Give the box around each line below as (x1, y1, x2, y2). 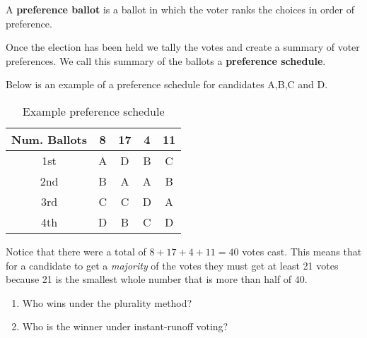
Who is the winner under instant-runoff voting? (22, 319, 228, 334)
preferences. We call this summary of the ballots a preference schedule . (6, 53, 326, 68)
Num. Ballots (11, 131, 88, 147)
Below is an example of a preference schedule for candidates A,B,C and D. (6, 77, 328, 92)
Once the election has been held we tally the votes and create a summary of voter (6, 40, 360, 54)
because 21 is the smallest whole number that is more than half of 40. (6, 272, 308, 286)
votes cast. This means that (242, 243, 362, 258)
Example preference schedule (22, 102, 165, 119)
